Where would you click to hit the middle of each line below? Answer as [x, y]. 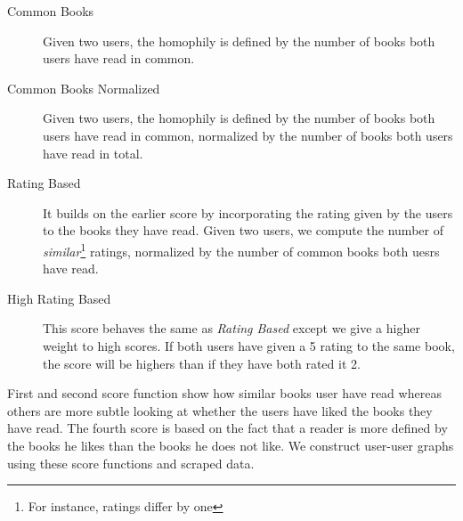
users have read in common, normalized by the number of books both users [248, 135]
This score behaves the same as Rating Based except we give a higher [231, 328]
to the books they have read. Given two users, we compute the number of [243, 230]
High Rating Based [59, 298]
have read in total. [93, 153]
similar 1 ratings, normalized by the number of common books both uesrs [241, 249]
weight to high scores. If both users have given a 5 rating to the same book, [249, 345]
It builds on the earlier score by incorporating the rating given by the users [248, 212]
